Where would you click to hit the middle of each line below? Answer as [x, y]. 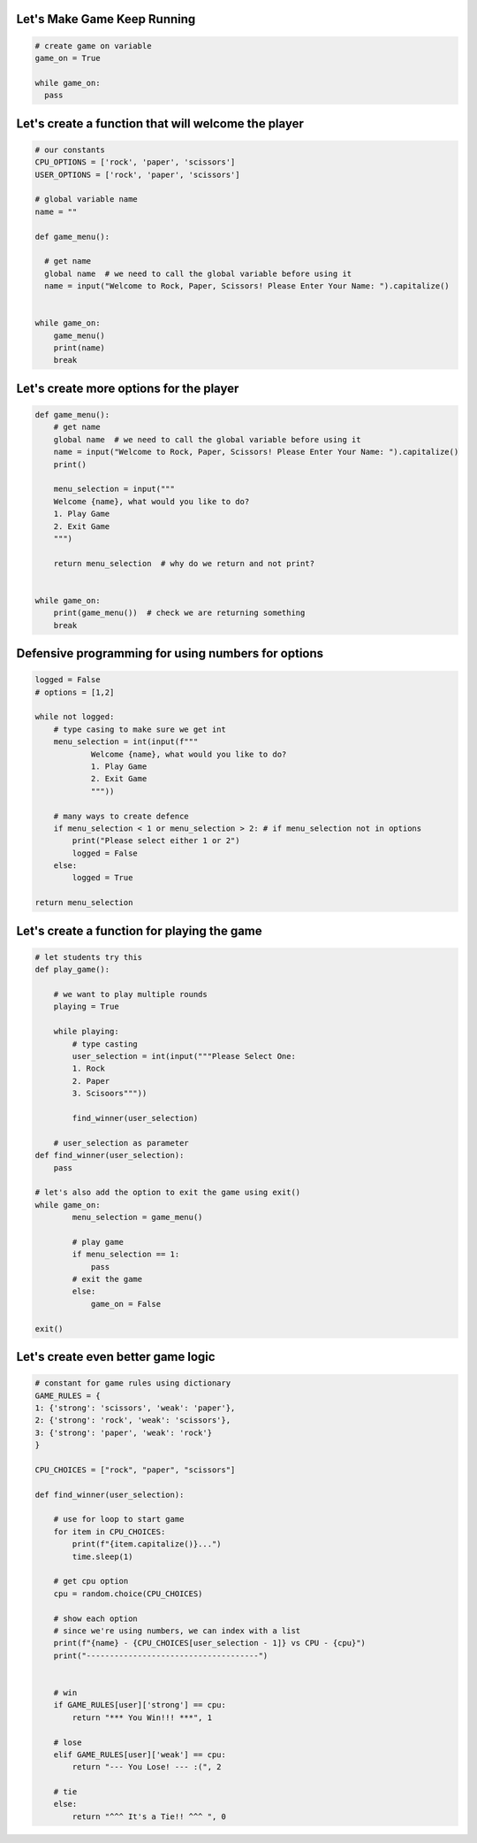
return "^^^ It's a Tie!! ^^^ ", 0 [149, 1816]
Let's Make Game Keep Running [106, 19]
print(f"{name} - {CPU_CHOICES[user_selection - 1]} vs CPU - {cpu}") [210, 1643]
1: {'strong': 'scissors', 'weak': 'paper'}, [135, 1408]
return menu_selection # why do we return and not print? [184, 563]
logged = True [102, 878]
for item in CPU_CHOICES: [110, 1532]
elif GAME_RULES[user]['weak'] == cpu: [140, 1755]
